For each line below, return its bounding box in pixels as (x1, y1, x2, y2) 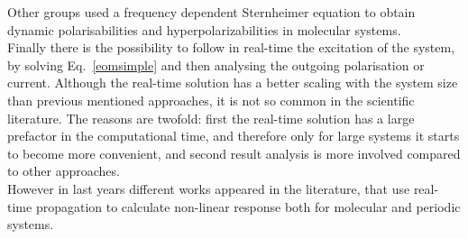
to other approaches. (7, 161, 120, 180)
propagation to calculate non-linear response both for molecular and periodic (35, 197, 461, 216)
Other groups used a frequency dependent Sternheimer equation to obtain (7, 3, 416, 21)
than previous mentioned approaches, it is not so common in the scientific (7, 90, 415, 109)
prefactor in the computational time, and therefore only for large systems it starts (7, 126, 460, 145)
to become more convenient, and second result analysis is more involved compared (7, 143, 461, 162)
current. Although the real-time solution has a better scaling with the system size (7, 73, 458, 92)
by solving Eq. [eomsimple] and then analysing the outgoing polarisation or (7, 55, 425, 74)
